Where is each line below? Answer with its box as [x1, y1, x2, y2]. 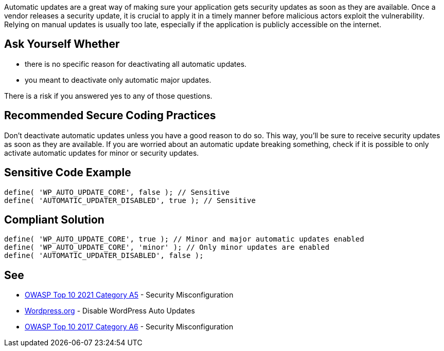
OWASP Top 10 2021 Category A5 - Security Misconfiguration [25, 290, 234, 300]
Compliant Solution [4, 213, 104, 226]
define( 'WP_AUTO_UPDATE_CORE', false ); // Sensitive [4, 188, 230, 196]
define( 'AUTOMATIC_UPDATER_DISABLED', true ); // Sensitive [4, 196, 256, 205]
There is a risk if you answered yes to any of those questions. [4, 91, 212, 100]
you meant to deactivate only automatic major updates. [25, 75, 211, 84]
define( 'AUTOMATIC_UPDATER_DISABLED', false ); [4, 251, 204, 260]
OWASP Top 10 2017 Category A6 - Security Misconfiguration [25, 322, 234, 331]
